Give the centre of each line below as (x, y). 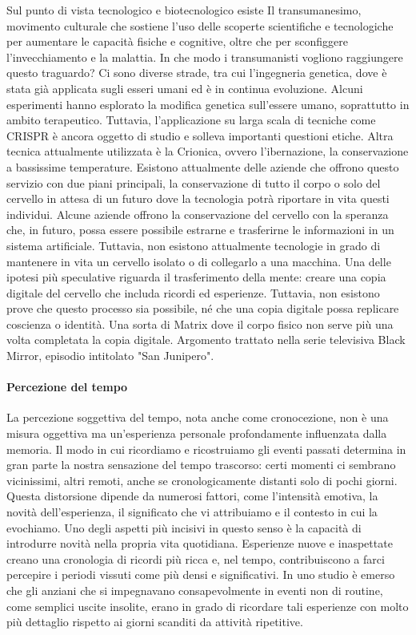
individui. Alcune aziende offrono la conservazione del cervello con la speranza (198, 214)
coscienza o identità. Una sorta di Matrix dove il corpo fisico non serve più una (200, 324)
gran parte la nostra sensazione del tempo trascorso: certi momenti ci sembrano (201, 465)
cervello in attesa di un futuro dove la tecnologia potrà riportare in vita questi (198, 198)
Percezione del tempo (67, 387)
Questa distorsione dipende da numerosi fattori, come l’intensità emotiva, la (192, 496)
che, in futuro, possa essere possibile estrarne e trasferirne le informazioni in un (200, 230)
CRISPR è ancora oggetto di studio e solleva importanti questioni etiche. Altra (200, 135)
